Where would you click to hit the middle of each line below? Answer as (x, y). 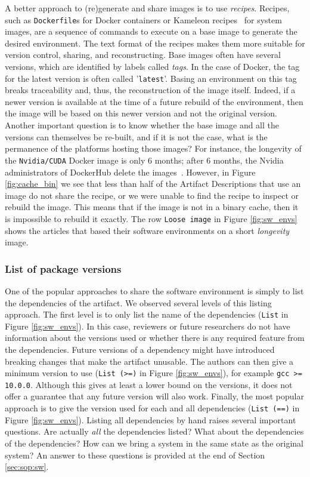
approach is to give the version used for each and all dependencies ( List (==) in (152, 408)
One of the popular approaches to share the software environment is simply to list (154, 290)
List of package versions (63, 268)
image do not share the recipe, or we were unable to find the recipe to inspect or (152, 195)
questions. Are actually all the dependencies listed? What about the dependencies (154, 431)
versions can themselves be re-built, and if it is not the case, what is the (136, 136)
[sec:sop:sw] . (27, 467)
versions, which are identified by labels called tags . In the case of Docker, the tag (152, 67)
